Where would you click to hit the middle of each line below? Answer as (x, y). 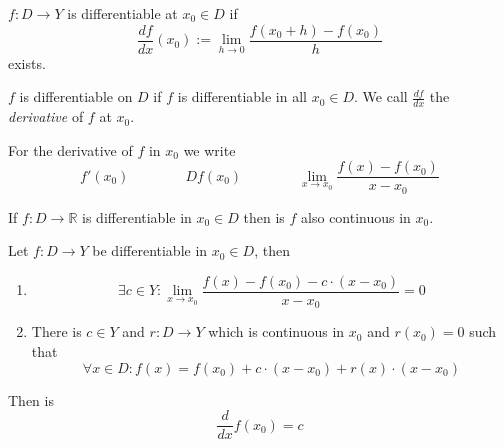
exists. (27, 62)
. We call (381, 96)
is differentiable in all (242, 96)
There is (56, 331)
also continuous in (356, 216)
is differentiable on (76, 96)
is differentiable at (122, 13)
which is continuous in (276, 331)
